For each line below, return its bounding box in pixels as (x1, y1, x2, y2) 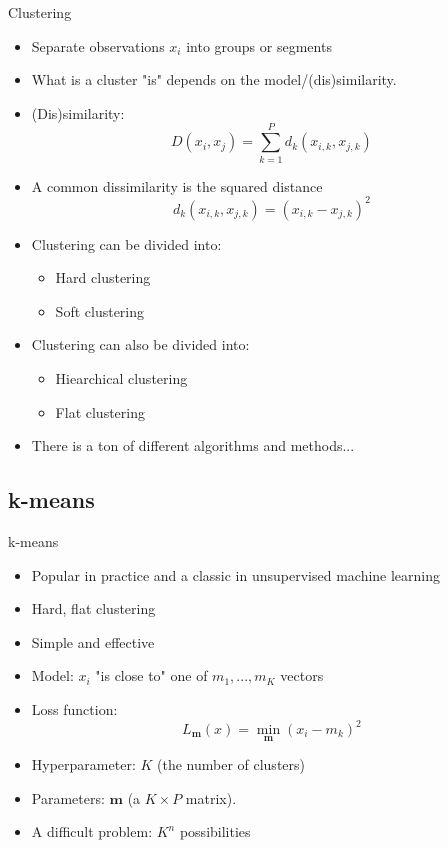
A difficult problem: (31, 821, 153, 842)
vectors (280, 665, 324, 686)
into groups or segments (186, 35, 332, 56)
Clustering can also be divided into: (31, 334, 250, 355)
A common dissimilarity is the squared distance (31, 175, 323, 196)
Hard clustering (55, 267, 151, 288)
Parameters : (31, 787, 105, 808)
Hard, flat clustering (31, 598, 156, 619)
